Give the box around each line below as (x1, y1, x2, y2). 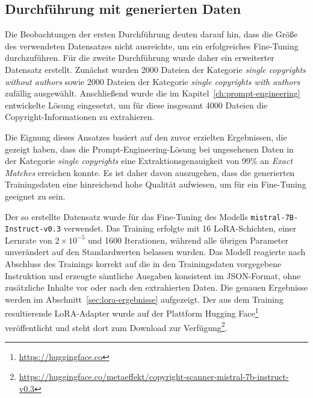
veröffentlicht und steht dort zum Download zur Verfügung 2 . (5, 319, 228, 333)
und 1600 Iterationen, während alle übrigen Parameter (88, 233, 288, 246)
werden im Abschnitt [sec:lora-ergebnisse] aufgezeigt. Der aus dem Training (5, 292, 284, 305)
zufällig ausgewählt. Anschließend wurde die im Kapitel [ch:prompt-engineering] (5, 87, 300, 99)
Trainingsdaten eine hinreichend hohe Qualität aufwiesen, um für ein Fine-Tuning (5, 178, 306, 191)
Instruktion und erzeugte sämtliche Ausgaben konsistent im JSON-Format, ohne (5, 269, 301, 282)
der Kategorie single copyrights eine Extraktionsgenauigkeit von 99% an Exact (5, 154, 293, 167)
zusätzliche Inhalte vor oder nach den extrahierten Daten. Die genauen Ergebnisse (5, 281, 308, 294)
